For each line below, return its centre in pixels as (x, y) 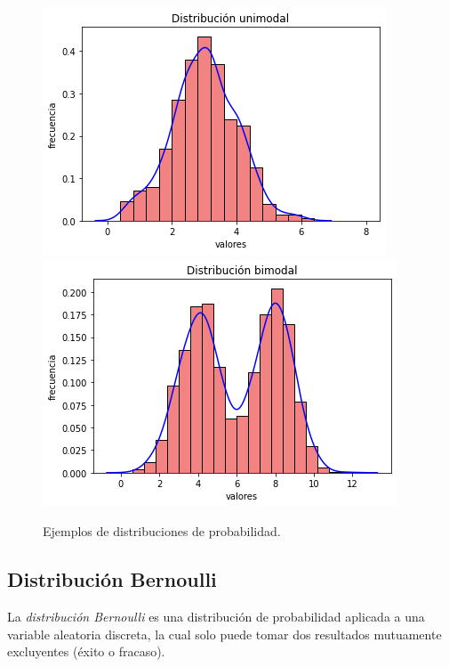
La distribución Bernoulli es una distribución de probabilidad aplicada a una (216, 616)
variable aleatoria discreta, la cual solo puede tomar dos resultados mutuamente (224, 634)
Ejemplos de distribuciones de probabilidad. (162, 531)
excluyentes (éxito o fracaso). (86, 651)
